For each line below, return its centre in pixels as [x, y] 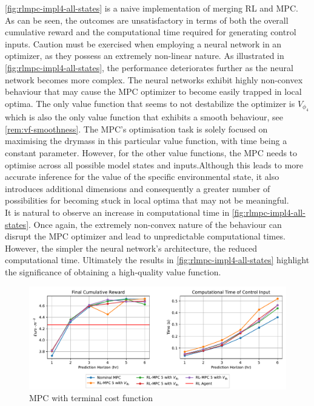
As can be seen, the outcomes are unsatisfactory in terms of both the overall [147, 20]
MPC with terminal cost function [91, 398]
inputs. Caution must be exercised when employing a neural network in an [143, 43]
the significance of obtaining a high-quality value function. [113, 271]
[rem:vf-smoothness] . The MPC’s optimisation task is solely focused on [136, 129]
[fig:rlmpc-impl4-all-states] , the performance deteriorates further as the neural [149, 67]
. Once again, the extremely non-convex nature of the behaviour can [155, 224]
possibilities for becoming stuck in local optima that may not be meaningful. [147, 200]
